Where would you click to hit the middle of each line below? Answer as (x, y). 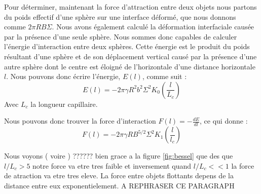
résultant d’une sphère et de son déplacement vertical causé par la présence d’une (130, 56)
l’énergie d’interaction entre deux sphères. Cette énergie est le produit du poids (127, 46)
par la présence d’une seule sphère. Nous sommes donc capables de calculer (121, 36)
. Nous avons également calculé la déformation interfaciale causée (153, 27)
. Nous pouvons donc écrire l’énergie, (63, 76)
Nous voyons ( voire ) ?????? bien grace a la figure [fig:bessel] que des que (119, 156)
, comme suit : (164, 76)
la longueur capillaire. (64, 104)
